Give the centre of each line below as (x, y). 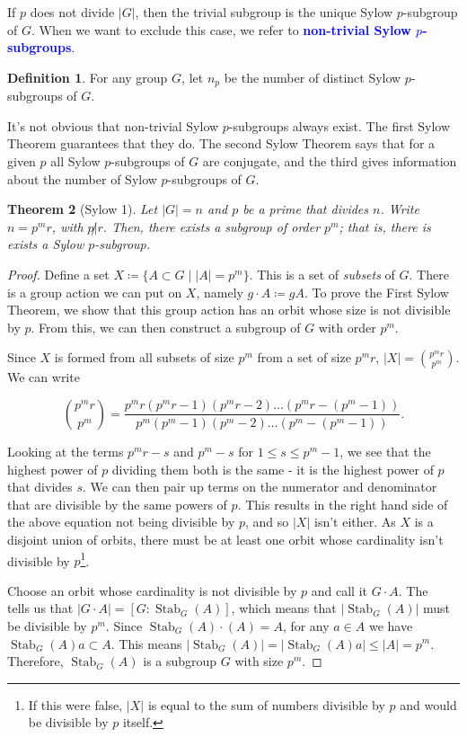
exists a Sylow (46, 244)
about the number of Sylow (82, 178)
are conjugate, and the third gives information (330, 161)
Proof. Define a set (58, 274)
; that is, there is (385, 226)
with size (259, 661)
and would (428, 704)
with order (347, 327)
